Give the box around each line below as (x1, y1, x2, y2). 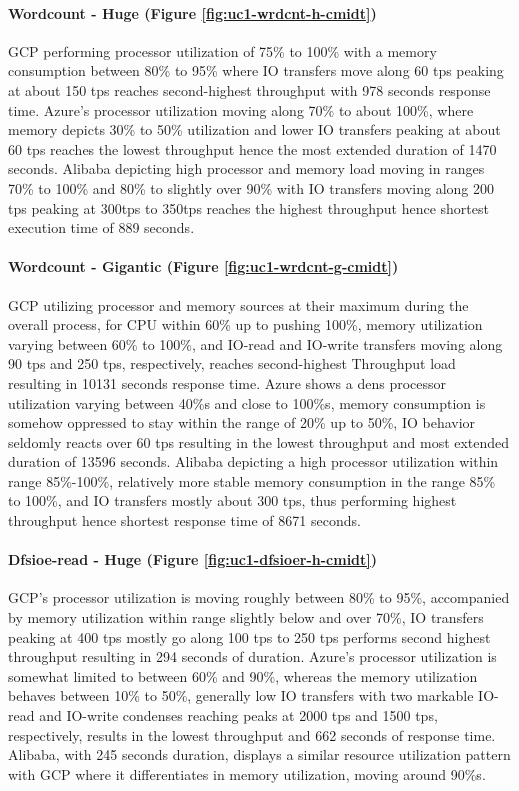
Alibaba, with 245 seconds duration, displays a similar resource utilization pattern (8, 744, 511, 765)
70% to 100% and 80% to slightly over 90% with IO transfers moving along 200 (8, 177, 495, 198)
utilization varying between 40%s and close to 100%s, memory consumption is (8, 392, 486, 413)
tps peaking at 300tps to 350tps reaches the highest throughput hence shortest (8, 197, 489, 218)
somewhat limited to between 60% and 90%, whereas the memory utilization (8, 665, 478, 686)
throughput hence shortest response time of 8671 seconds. (8, 510, 361, 531)
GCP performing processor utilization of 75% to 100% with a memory (8, 40, 437, 61)
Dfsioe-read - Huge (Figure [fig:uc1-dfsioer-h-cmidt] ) (8, 549, 378, 570)
